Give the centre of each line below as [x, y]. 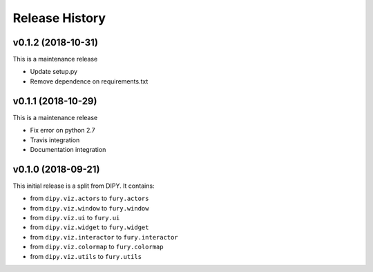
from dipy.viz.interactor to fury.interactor [104, 237]
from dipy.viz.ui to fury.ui [75, 218]
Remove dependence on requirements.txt [89, 81]
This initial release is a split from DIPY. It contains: [84, 186]
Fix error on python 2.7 [63, 130]
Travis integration [55, 140]
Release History [59, 18]
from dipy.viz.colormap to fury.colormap [97, 247]
